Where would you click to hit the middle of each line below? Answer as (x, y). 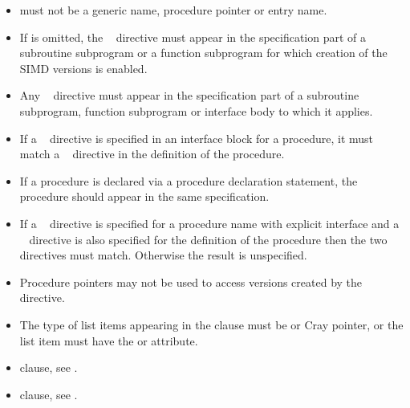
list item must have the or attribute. (109, 340)
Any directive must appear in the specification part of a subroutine (189, 95)
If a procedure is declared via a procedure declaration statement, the (189, 180)
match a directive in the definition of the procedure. (152, 154)
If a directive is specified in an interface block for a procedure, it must (197, 138)
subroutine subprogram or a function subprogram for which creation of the (203, 53)
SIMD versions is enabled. (83, 68)
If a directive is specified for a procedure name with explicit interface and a (209, 223)
